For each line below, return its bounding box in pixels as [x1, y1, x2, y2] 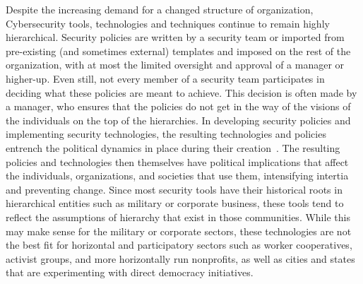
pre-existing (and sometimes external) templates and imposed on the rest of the [6, 43, 351, 58]
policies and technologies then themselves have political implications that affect [6, 154, 349, 169]
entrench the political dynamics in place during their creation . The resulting [6, 140, 340, 155]
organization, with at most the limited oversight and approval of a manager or [6, 57, 345, 72]
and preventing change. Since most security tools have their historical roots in [6, 182, 343, 196]
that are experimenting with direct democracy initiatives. [6, 265, 254, 280]
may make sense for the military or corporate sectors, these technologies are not [6, 223, 352, 238]
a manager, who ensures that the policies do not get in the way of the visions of [6, 99, 351, 114]
